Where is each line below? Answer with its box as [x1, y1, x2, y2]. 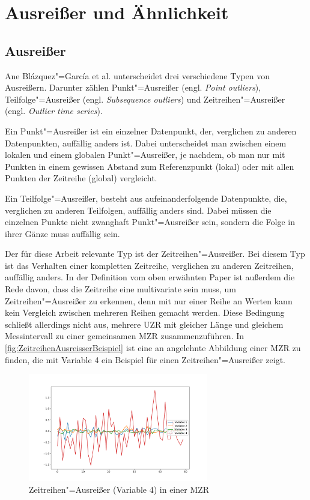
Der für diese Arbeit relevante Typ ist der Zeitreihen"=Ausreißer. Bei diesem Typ [5, 247, 305, 260]
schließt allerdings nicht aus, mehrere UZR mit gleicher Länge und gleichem [5, 318, 284, 330]
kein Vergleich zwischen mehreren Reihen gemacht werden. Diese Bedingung [5, 306, 285, 319]
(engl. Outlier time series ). [5, 104, 103, 117]
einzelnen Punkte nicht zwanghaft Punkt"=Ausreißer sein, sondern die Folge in [5, 215, 295, 228]
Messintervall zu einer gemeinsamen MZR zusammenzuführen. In [5, 330, 245, 342]
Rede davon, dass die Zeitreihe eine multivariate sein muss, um [5, 283, 236, 295]
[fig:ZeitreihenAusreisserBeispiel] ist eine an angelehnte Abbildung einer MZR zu [5, 342, 301, 354]
